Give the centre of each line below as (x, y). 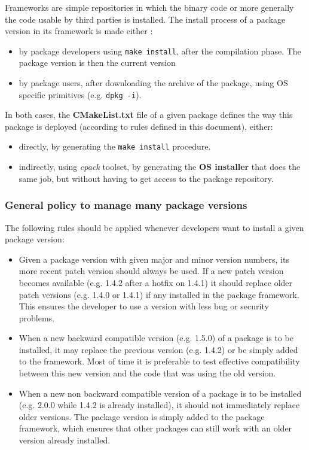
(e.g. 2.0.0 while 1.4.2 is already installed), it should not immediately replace (159, 405)
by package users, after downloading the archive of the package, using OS (153, 83)
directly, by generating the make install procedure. (115, 146)
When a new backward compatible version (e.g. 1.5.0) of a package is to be (156, 338)
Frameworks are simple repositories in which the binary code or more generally (149, 7)
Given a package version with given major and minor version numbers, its (154, 259)
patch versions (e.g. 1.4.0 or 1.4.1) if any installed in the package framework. (159, 294)
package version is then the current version (97, 63)
